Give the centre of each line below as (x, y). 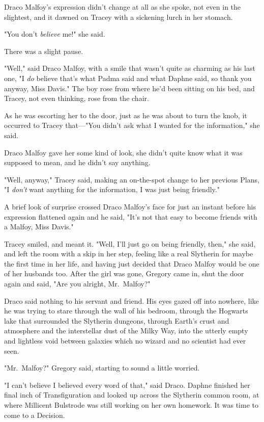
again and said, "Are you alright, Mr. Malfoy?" (77, 284)
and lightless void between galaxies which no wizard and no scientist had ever (125, 341)
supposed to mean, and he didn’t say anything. (77, 162)
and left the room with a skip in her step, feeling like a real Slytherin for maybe (129, 254)
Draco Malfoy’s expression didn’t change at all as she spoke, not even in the (123, 7)
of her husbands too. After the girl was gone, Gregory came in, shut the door (124, 273)
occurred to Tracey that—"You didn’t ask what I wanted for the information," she (132, 125)
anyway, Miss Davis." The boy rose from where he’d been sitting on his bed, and (129, 88)
